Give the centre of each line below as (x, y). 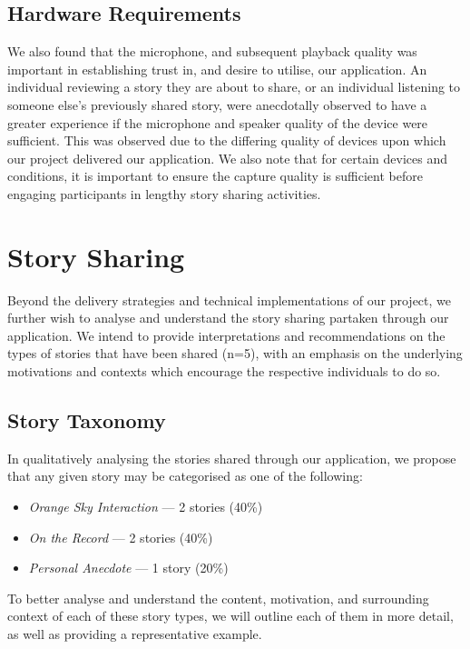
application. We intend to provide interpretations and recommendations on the (226, 335)
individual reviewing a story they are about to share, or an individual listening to (234, 87)
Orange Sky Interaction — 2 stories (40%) (146, 507)
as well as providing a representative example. (135, 634)
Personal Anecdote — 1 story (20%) (128, 568)
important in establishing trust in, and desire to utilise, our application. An (217, 69)
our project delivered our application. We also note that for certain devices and (227, 158)
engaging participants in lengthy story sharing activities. (164, 193)
